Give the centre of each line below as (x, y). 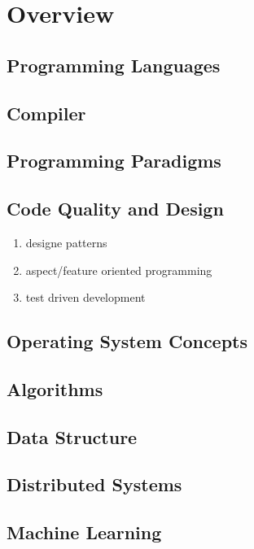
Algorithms (55, 388)
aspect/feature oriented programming (119, 270)
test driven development (85, 297)
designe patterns (66, 242)
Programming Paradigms (114, 161)
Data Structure (72, 436)
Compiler (46, 113)
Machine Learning (84, 532)
